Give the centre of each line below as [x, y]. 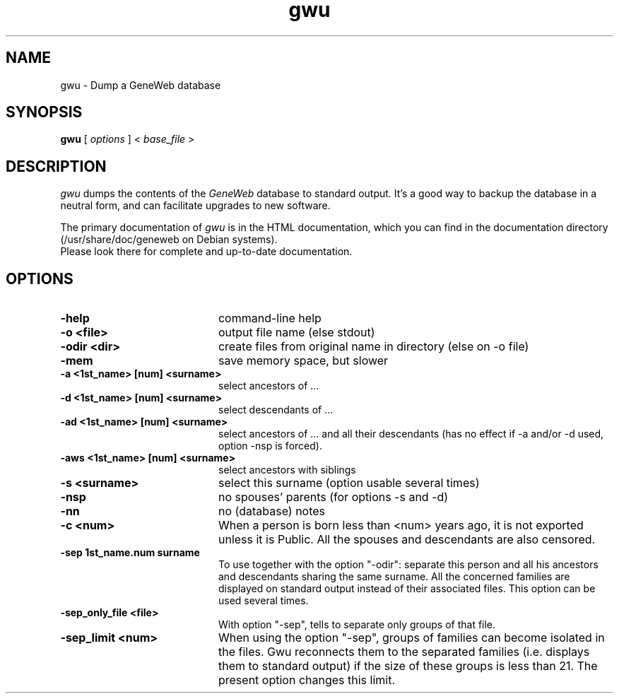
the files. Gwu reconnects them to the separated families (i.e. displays [404, 652]
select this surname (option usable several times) [349, 483]
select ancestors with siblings [287, 470]
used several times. [264, 601]
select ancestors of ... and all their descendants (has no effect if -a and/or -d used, [411, 434]
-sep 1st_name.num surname [130, 553]
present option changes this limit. [306, 680]
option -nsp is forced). [270, 446]
